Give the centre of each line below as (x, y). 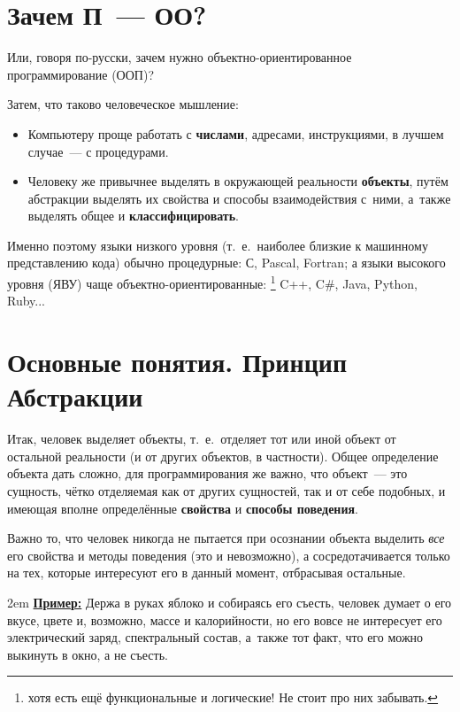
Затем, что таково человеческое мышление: (123, 104)
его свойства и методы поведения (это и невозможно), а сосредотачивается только (229, 555)
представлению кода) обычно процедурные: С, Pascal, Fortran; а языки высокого (226, 263)
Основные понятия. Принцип (177, 362)
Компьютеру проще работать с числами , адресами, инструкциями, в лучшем (236, 133)
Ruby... (26, 301)
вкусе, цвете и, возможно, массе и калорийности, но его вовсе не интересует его (225, 619)
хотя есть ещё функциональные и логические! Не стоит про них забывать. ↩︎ (233, 697)
